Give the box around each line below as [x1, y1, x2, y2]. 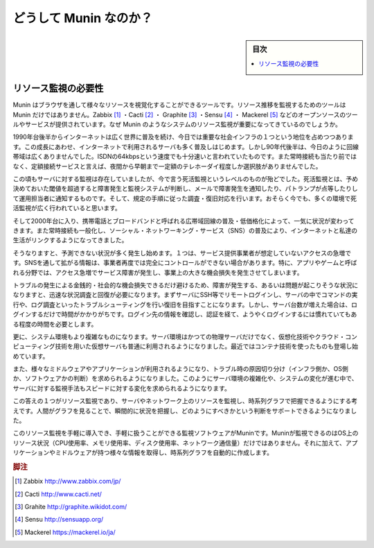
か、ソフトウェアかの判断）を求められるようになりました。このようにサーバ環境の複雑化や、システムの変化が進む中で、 [12, 375, 358, 383]
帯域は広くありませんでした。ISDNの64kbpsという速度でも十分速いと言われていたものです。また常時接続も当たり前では [12, 153, 357, 161]
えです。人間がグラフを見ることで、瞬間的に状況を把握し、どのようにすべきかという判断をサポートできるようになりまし [12, 406, 357, 415]
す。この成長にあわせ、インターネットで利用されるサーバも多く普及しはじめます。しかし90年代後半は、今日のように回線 [12, 142, 359, 151]
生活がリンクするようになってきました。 [12, 236, 128, 244]
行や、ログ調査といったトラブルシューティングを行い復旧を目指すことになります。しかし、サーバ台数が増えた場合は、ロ [12, 300, 358, 309]
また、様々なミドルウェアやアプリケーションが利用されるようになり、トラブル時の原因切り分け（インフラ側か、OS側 [12, 365, 349, 373]
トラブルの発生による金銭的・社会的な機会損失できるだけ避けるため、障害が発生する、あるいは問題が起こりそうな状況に [12, 281, 359, 289]
